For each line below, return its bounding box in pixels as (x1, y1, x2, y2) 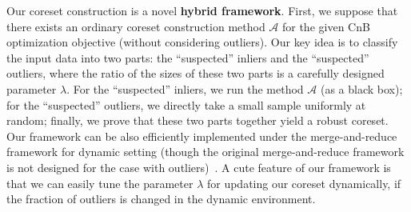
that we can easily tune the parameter (6, 174, 194, 191)
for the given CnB (281, 18, 370, 34)
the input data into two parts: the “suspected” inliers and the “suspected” (6, 49, 369, 66)
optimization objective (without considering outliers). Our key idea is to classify (6, 34, 398, 50)
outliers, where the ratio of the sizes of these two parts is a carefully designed (6, 65, 385, 82)
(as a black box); (320, 80, 403, 97)
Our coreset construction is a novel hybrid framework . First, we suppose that (6, 2, 398, 18)
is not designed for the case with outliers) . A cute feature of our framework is (6, 158, 391, 175)
